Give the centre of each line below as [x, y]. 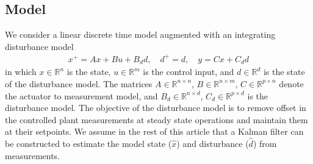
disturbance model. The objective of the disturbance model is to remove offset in [156, 108]
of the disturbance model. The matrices [79, 83]
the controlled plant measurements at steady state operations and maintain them [156, 119]
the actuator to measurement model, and [81, 95]
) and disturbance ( [213, 144]
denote [291, 83]
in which [21, 72]
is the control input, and [189, 72]
